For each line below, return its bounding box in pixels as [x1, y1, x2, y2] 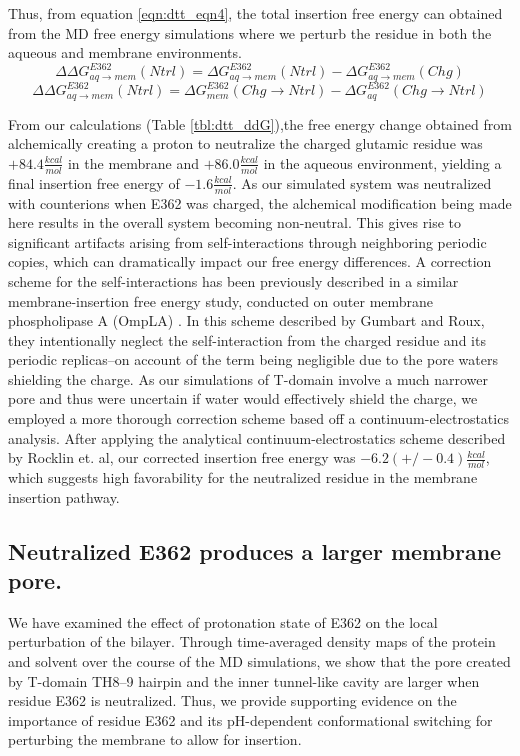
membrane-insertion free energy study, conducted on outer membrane [8, 290, 434, 311]
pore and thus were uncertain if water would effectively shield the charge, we [8, 388, 478, 409]
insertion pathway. [8, 486, 120, 507]
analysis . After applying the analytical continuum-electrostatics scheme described [8, 427, 506, 448]
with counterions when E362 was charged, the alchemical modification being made [8, 192, 512, 213]
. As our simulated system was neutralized [232, 172, 492, 193]
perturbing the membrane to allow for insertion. [8, 729, 302, 750]
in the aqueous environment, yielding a [263, 152, 502, 173]
